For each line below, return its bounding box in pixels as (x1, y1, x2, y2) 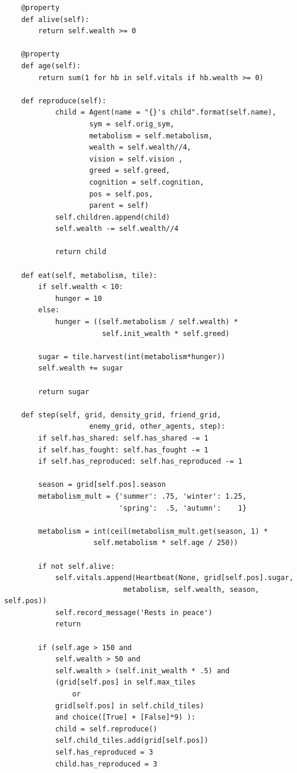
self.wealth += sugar (38, 364, 124, 373)
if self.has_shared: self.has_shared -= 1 (38, 433, 208, 442)
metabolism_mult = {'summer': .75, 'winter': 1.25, (38, 492, 247, 500)
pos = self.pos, (89, 189, 153, 198)
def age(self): (21, 61, 81, 70)
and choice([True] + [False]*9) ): (55, 713, 196, 722)
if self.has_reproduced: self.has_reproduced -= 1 (38, 457, 242, 466)
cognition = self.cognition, (89, 178, 204, 186)
